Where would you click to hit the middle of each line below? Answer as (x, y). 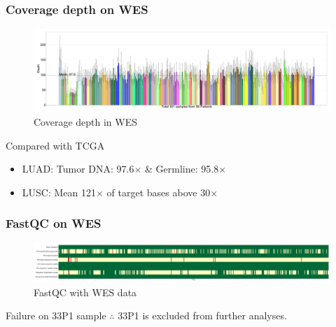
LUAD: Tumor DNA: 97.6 (78, 169)
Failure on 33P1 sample (56, 315)
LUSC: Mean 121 (59, 192)
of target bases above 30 (159, 192)
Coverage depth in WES (86, 122)
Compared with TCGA (55, 145)
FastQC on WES (54, 223)
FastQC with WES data (85, 292)
